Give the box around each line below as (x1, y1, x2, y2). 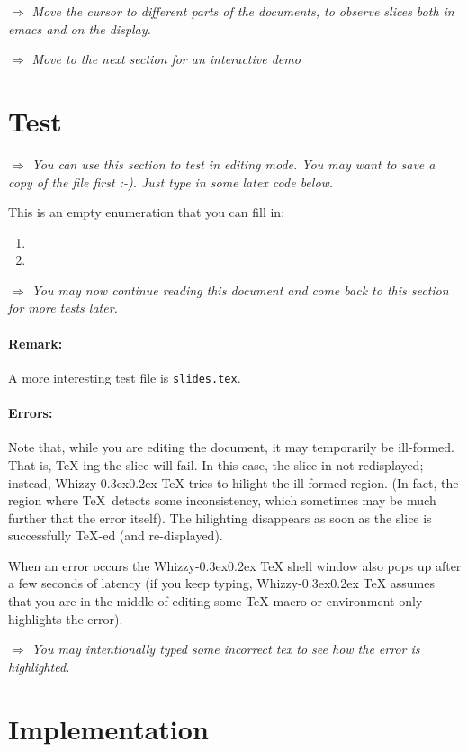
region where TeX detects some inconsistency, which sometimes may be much (8, 491, 436, 510)
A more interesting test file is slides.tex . (8, 367, 241, 386)
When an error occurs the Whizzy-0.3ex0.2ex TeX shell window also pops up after (8, 556, 462, 575)
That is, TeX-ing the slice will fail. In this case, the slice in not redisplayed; (8, 455, 424, 474)
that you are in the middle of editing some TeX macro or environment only (8, 592, 423, 611)
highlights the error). (8, 609, 123, 628)
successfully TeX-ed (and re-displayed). (8, 526, 223, 545)
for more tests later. (8, 298, 118, 317)
